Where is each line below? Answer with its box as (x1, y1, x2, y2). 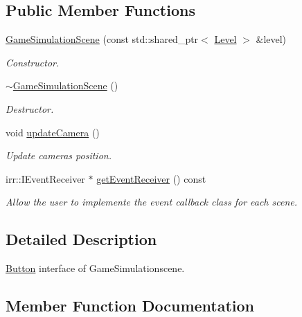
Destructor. (6, 101, 54, 116)
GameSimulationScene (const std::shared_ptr (6, 32, 199, 46)
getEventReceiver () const (96, 171, 206, 185)
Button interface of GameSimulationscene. (6, 261, 185, 275)
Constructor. (6, 55, 60, 69)
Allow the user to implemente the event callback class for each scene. (6, 194, 298, 209)
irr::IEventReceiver (6, 171, 85, 185)
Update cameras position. (6, 148, 112, 163)
